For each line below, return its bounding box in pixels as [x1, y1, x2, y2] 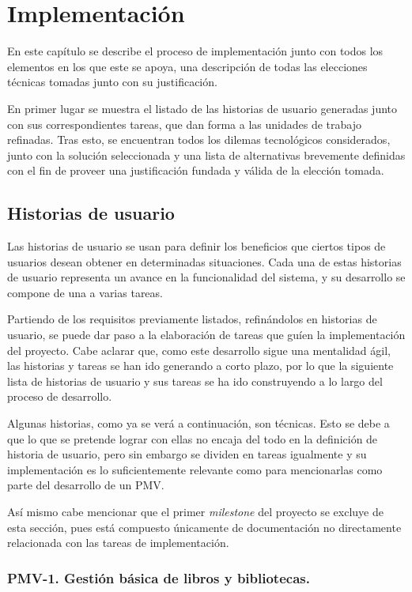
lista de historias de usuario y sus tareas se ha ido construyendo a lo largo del [7, 372, 383, 389]
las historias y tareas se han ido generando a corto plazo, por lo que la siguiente [7, 357, 394, 374]
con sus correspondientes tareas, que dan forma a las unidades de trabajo [7, 115, 361, 132]
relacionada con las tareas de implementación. [7, 534, 229, 551]
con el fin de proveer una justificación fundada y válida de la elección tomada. [7, 162, 384, 179]
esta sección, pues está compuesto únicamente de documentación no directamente [7, 518, 402, 535]
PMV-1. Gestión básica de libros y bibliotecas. [7, 567, 310, 587]
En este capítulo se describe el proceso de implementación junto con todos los [7, 43, 384, 59]
